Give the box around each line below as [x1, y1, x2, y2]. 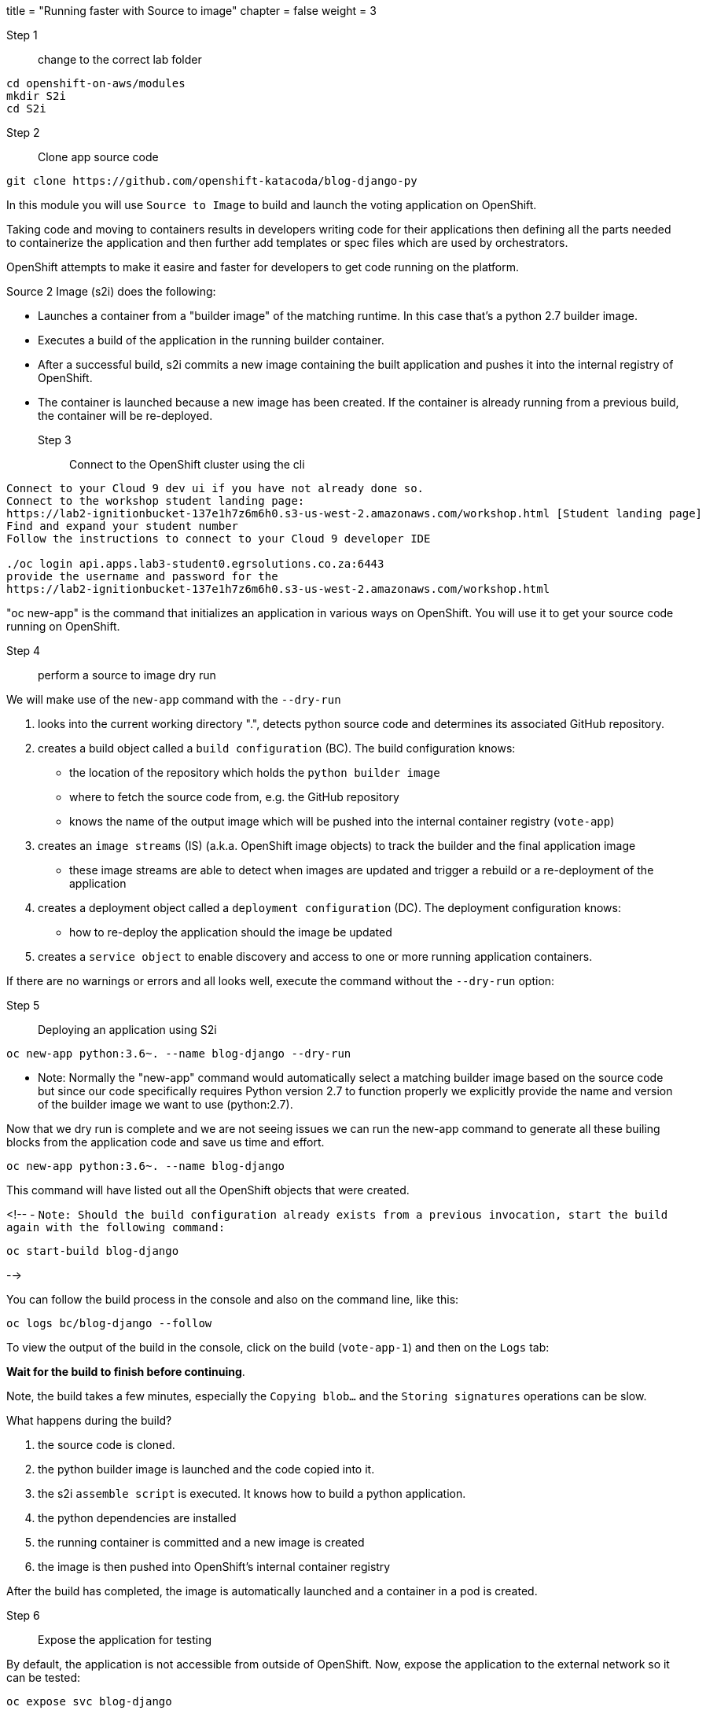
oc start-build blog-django [6, 1245, 179, 1257]
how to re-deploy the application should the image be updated [69, 925, 392, 939]
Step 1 [6, 28, 38, 42]
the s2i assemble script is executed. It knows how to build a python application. [38, 1487, 466, 1500]
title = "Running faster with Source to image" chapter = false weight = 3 [6, 4, 377, 17]
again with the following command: [6, 1221, 226, 1234]
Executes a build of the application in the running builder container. [38, 333, 384, 347]
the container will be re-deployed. [38, 409, 213, 422]
